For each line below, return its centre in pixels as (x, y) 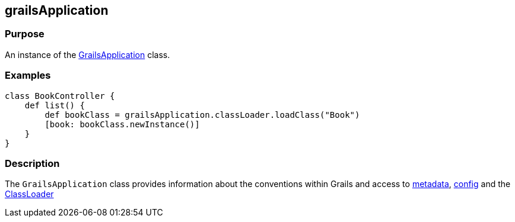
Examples (28, 75)
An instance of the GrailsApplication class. (88, 54)
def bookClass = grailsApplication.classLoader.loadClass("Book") (202, 115)
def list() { (55, 105)
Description (32, 163)
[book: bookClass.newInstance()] (122, 124)
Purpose (25, 34)
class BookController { (60, 96)
